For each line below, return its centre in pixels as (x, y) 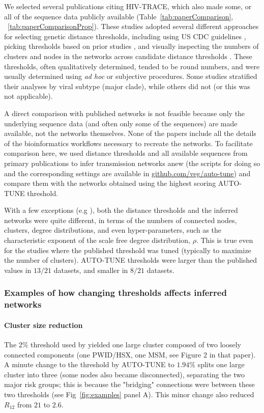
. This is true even (225, 240)
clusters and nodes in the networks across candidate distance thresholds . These (128, 56)
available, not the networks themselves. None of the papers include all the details (130, 133)
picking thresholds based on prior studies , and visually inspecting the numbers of (131, 46)
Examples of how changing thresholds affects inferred (115, 293)
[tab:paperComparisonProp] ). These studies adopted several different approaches (133, 26)
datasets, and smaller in (91, 270)
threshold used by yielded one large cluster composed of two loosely (136, 344)
